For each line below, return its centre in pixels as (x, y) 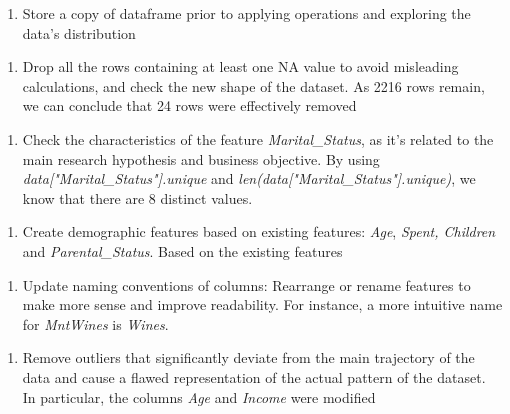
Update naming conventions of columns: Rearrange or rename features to (246, 284)
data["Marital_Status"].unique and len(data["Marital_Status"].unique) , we (249, 178)
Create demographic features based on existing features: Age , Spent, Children (259, 231)
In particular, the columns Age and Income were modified (199, 396)
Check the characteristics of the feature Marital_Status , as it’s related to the (258, 138)
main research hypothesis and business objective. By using (201, 158)
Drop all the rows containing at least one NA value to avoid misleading (240, 66)
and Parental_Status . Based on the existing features (182, 250)
